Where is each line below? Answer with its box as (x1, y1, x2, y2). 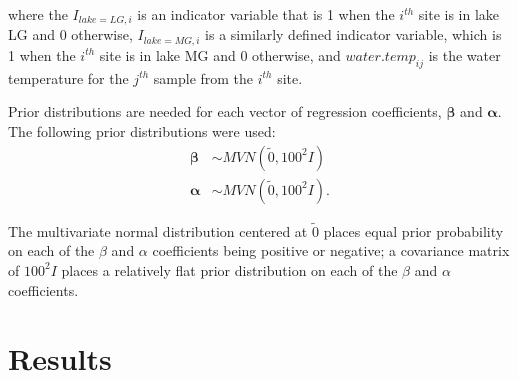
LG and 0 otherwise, (8, 24, 133, 45)
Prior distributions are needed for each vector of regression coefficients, (8, 101, 442, 122)
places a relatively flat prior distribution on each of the (61, 259, 398, 280)
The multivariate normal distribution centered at (8, 220, 308, 241)
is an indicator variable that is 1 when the (137, 4, 395, 24)
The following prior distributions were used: (8, 120, 276, 141)
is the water (428, 44, 501, 65)
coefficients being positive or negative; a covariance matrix (152, 240, 510, 261)
